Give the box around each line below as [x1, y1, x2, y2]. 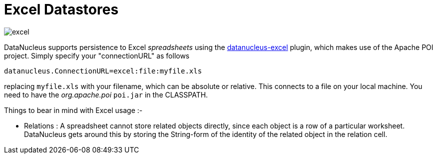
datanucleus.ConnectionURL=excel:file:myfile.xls [4, 66, 202, 75]
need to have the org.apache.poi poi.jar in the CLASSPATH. [4, 90, 208, 99]
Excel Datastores [4, 1, 119, 18]
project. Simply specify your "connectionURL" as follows [4, 51, 190, 60]
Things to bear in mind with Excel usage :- [4, 105, 143, 114]
